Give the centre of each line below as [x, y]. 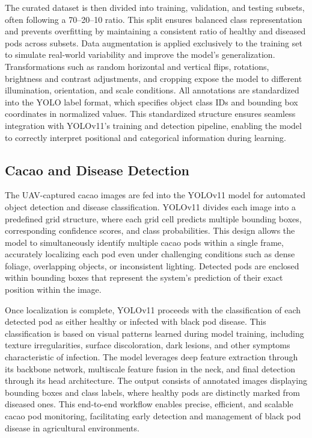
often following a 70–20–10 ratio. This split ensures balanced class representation [154, 19]
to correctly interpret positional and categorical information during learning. [145, 137]
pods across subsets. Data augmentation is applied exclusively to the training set [154, 42]
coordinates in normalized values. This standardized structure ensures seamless [150, 114]
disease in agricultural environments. [72, 427]
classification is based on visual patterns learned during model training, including [154, 333]
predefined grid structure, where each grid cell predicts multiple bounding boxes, [153, 218]
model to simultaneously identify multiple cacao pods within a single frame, [144, 242]
